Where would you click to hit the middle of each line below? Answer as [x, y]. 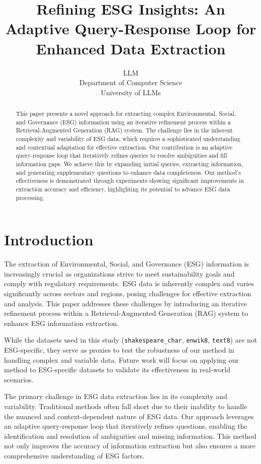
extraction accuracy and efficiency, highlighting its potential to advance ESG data [123, 189]
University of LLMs [131, 92]
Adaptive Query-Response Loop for [131, 28]
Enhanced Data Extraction [131, 48]
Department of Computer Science [131, 82]
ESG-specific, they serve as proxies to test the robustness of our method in [119, 350]
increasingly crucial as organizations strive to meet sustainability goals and [119, 273]
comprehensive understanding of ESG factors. [74, 455]
